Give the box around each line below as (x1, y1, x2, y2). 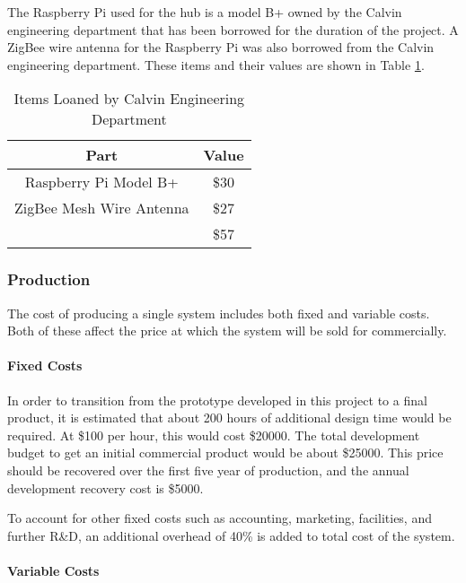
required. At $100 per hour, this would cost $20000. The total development (7, 425, 420, 444)
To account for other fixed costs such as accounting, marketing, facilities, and (7, 509, 432, 527)
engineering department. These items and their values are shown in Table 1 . (7, 55, 425, 74)
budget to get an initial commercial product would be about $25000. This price (7, 443, 444, 462)
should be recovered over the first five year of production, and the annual (7, 460, 409, 479)
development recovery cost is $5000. (7, 478, 204, 497)
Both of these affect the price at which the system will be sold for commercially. (7, 321, 447, 340)
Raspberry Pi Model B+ (24, 171, 179, 193)
